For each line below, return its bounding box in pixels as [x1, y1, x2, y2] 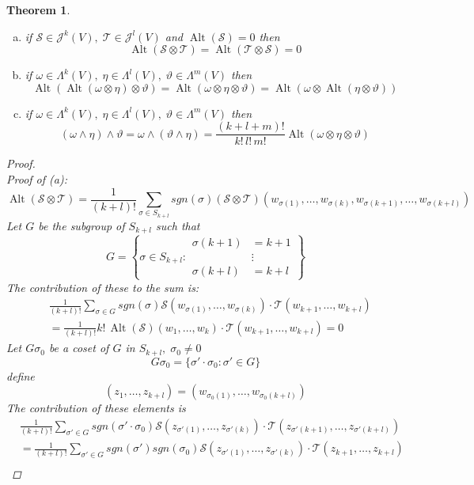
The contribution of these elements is [6, 400, 186, 416]
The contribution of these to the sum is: [6, 278, 199, 295]
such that [156, 217, 200, 233]
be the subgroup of [38, 217, 125, 233]
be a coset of [48, 339, 109, 356]
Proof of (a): [6, 171, 67, 188]
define [6, 367, 35, 384]
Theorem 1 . [6, 2, 70, 17]
